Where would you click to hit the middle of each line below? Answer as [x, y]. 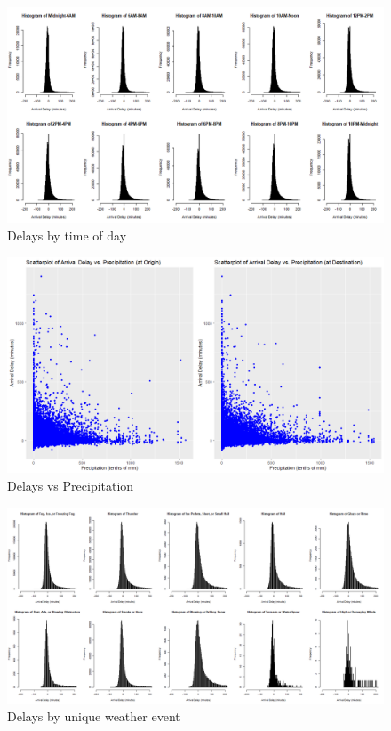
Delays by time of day [67, 236]
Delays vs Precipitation [71, 486]
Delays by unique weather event [94, 716]
